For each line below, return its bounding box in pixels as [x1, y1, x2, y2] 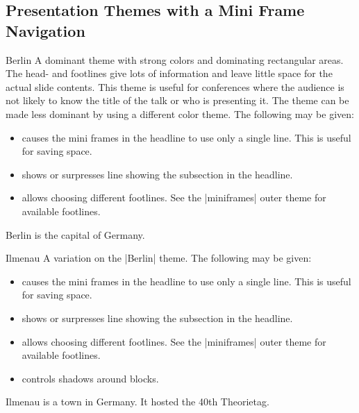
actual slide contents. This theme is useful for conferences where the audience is [6, 79, 344, 94]
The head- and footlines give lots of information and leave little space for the [6, 66, 333, 81]
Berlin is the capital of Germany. [6, 227, 145, 242]
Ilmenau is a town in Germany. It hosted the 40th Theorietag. [6, 394, 269, 409]
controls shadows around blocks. [22, 371, 159, 385]
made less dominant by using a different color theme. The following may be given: [6, 106, 354, 121]
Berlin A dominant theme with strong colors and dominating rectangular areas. [6, 52, 344, 67]
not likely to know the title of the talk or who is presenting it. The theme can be [6, 93, 349, 108]
